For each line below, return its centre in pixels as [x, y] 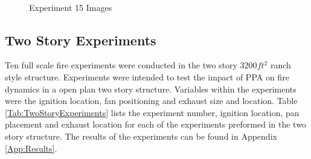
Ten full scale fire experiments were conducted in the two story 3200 [131, 65]
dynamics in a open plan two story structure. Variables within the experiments [151, 89]
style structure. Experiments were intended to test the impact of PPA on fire [147, 76]
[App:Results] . [31, 148]
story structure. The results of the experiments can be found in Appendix [141, 136]
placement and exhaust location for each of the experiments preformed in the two [155, 124]
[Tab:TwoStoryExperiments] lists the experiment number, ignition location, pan [152, 112]
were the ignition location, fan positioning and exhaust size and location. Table [151, 101]
